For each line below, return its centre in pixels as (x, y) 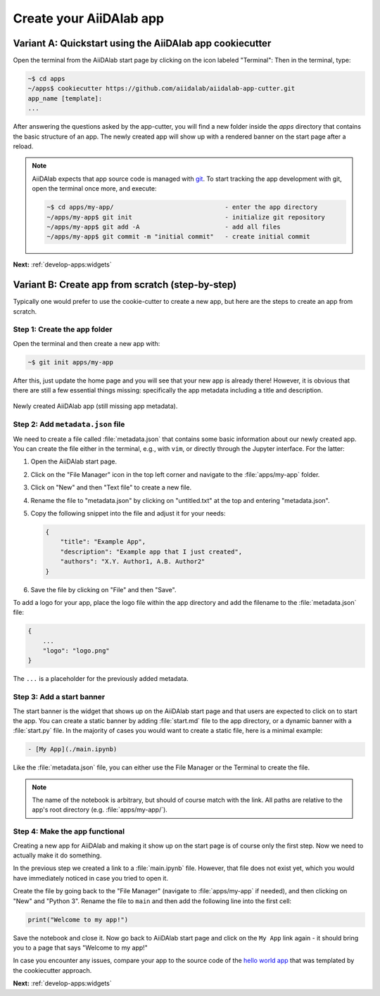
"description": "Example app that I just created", (151, 551)
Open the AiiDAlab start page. (74, 461)
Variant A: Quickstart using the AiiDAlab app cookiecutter (142, 43)
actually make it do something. (57, 855)
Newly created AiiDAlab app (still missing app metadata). (95, 406)
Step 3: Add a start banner (59, 697)
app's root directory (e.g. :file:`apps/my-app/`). (100, 810)
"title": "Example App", (103, 542)
